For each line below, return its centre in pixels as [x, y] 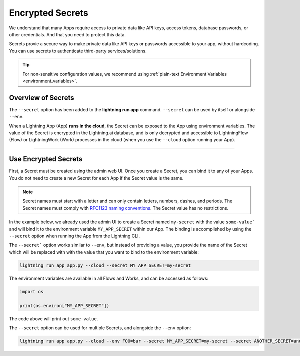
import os [32, 291]
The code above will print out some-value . [54, 318]
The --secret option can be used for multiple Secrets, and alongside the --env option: [100, 328]
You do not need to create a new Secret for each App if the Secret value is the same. [96, 178]
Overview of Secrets [42, 98]
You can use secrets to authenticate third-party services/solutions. [78, 51]
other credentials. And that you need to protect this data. [67, 34]
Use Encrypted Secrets [46, 159]
